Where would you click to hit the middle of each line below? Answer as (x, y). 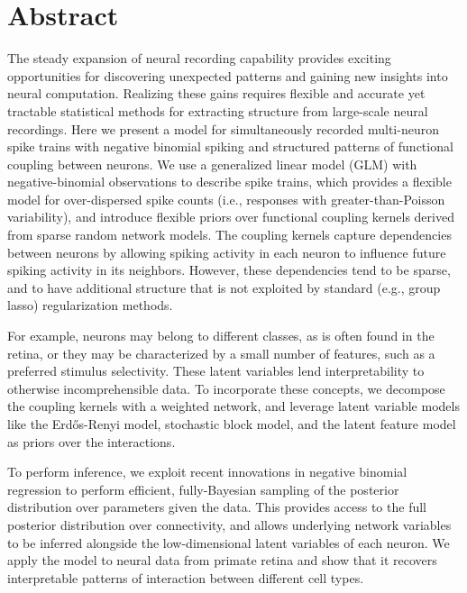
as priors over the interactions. (92, 441)
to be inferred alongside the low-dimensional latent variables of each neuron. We (229, 542)
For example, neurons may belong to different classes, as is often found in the (221, 336)
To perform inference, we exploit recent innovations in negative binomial (207, 472)
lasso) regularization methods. (90, 305)
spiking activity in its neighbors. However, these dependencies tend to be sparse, (229, 270)
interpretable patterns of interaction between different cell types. (186, 577)
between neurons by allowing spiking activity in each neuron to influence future (227, 252)
